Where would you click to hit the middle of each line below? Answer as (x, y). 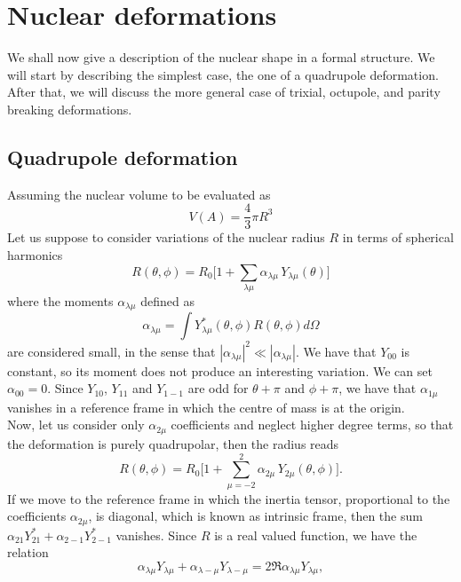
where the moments (60, 300)
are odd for (218, 388)
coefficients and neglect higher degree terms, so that (312, 425)
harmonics (35, 254)
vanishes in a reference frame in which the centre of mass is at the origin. (206, 407)
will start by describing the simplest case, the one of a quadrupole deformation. (223, 74)
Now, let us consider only (76, 425)
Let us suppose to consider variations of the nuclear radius (166, 237)
